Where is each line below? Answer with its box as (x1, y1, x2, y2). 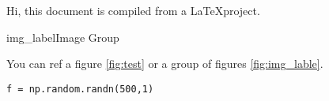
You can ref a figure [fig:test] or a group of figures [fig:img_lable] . (6, 55, 323, 72)
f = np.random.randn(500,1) (6, 83, 154, 95)
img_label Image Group (6, 28, 119, 45)
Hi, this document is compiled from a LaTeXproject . (6, 2, 260, 18)
